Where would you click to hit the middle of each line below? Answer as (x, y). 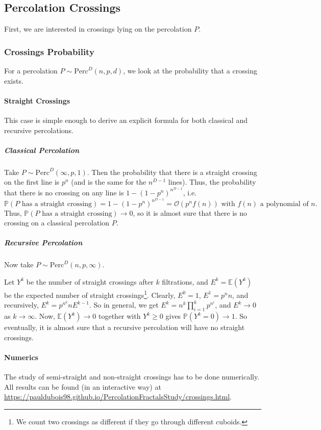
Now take (19, 264)
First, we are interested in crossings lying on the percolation (98, 29)
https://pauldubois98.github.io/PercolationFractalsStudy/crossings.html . (118, 397)
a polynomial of (284, 204)
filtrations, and (185, 281)
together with (120, 316)
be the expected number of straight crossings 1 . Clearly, (90, 294)
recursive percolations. (39, 130)
